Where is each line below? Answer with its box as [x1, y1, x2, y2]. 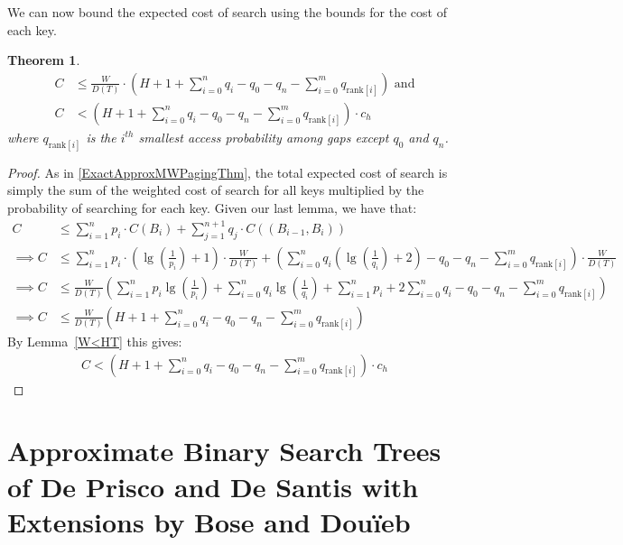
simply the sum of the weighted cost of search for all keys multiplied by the [7, 180, 424, 199]
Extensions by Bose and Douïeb [7, 503, 411, 540]
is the [86, 127, 116, 146]
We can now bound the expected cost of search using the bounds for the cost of [7, 3, 447, 21]
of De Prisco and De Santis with [7, 467, 419, 504]
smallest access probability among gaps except [138, 127, 389, 146]
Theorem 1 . [7, 51, 80, 69]
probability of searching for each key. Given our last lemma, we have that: [7, 198, 417, 217]
